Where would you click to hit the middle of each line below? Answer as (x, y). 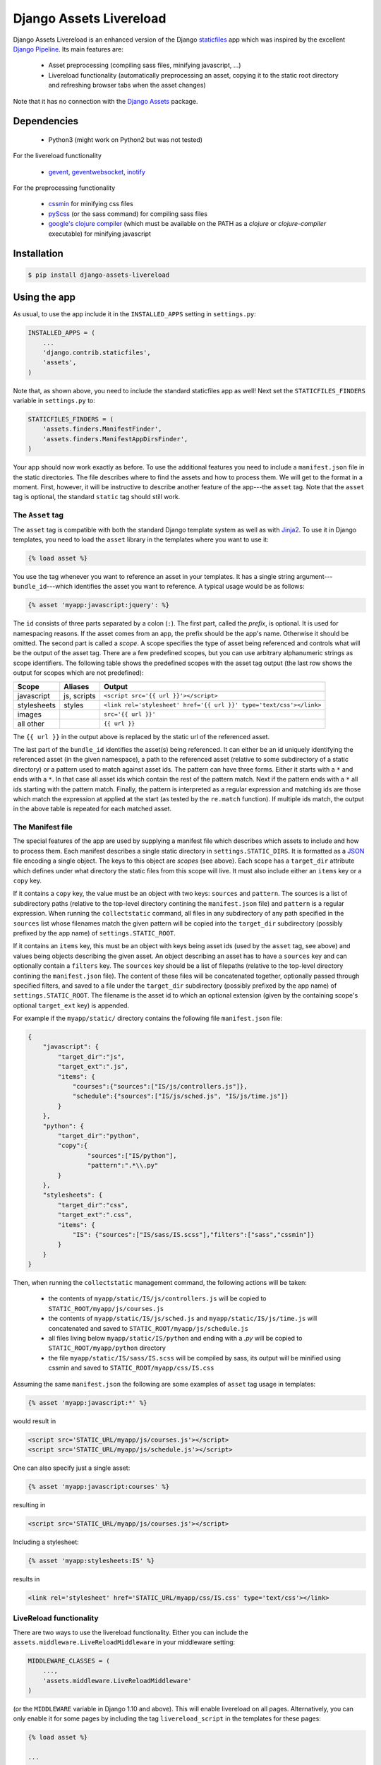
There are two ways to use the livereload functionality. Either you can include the (131, 1632)
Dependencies (46, 121)
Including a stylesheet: (46, 1542)
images (30, 714)
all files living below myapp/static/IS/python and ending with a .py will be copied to (175, 1338)
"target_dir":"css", (93, 1205)
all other (31, 724)
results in (26, 1579)
